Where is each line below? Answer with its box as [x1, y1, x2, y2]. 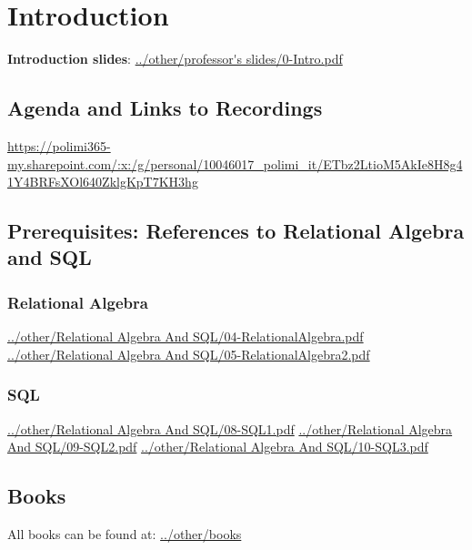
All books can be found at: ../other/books [7, 524, 242, 543]
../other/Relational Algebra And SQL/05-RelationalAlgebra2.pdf [7, 344, 370, 363]
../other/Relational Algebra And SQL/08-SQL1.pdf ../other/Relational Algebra [7, 419, 453, 438]
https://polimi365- [7, 136, 111, 155]
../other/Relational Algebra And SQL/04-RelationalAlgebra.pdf [7, 327, 364, 346]
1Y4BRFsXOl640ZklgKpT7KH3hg [7, 172, 198, 191]
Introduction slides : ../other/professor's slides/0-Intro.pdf [7, 49, 343, 68]
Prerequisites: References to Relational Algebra [7, 217, 465, 245]
